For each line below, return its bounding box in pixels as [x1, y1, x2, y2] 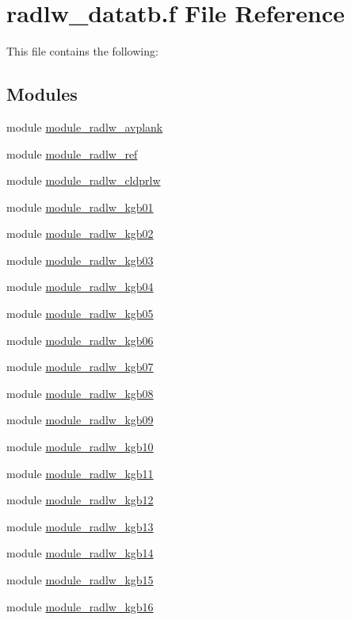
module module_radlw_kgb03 [6, 251, 154, 268]
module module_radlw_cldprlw [6, 172, 161, 189]
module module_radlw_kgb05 [6, 305, 154, 322]
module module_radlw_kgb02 [6, 225, 154, 242]
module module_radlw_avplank [6, 118, 163, 135]
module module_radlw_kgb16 [6, 598, 154, 614]
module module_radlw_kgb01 [6, 198, 154, 215]
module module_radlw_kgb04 [6, 278, 154, 295]
